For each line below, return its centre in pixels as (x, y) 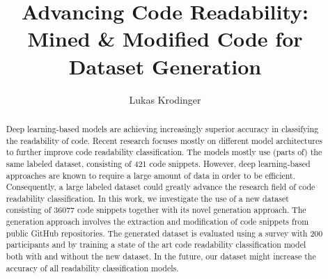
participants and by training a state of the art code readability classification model (156, 245)
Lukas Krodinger (165, 99)
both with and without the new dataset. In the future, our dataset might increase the (161, 256)
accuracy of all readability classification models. (92, 268)
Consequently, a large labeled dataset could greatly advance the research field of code (161, 187)
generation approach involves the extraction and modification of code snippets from (157, 222)
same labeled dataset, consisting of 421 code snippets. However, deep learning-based (158, 163)
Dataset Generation (165, 66)
